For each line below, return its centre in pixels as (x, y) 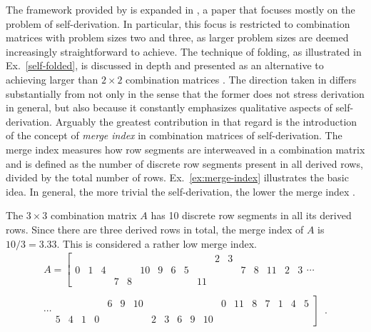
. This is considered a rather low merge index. (157, 243)
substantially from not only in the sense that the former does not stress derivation (185, 93)
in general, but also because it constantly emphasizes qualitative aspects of (169, 107)
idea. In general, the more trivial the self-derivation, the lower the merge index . (181, 191)
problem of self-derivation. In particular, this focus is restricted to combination (178, 23)
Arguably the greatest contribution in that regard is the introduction (206, 121)
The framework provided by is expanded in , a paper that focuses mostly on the (181, 9)
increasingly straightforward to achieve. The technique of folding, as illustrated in (184, 51)
